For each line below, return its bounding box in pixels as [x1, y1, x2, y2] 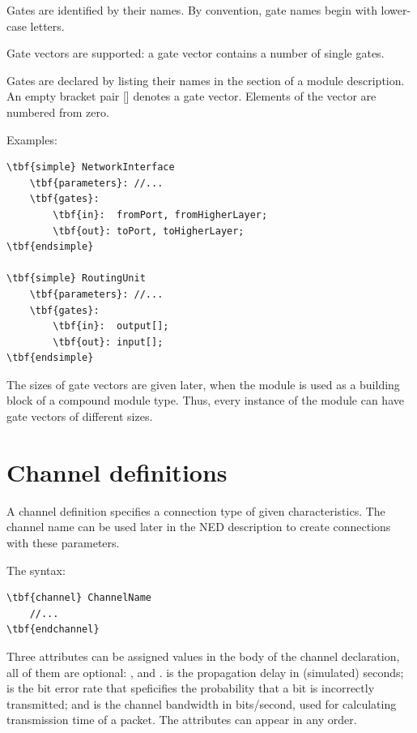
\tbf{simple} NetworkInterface [6, 161, 175, 174]
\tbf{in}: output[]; [53, 320, 169, 332]
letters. [30, 17, 65, 34]
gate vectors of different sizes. [6, 408, 153, 425]
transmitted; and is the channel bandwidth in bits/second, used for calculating [6, 695, 397, 712]
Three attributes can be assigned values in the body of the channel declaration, [6, 647, 400, 664]
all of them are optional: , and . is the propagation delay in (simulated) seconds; [6, 663, 404, 680]
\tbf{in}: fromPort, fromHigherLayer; [53, 208, 268, 221]
